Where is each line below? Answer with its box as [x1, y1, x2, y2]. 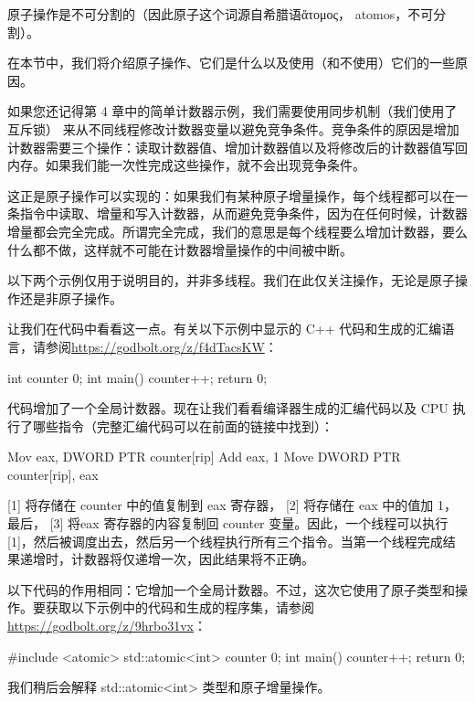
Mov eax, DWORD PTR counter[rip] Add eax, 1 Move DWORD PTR [7, 447, 401, 466]
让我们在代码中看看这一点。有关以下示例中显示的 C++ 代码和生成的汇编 [7, 319, 442, 338]
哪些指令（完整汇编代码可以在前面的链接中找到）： [32, 416, 333, 435]
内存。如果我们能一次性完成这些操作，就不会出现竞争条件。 [7, 155, 365, 175]
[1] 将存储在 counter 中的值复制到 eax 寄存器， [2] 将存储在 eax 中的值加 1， [7, 495, 457, 515]
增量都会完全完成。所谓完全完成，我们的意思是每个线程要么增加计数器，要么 [7, 221, 468, 240]
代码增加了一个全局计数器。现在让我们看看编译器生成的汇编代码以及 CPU [7, 399, 449, 418]
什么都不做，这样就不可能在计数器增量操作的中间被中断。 [7, 239, 353, 259]
